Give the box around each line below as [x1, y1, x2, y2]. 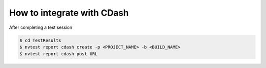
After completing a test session [9, 24, 72, 30]
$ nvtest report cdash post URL [19, 51, 98, 57]
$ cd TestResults [19, 37, 62, 43]
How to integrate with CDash [9, 7, 129, 18]
